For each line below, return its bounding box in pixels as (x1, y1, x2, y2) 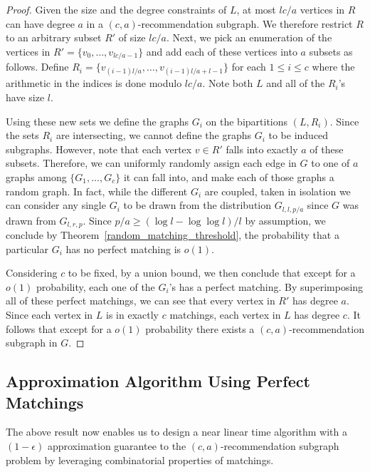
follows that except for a (6, 321, 112, 336)
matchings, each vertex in (169, 307, 281, 322)
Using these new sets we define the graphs (6, 113, 189, 128)
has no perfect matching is (65, 241, 181, 256)
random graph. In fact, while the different (6, 183, 188, 198)
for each (231, 59, 266, 74)
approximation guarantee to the (47, 438, 186, 453)
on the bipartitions (206, 113, 288, 128)
